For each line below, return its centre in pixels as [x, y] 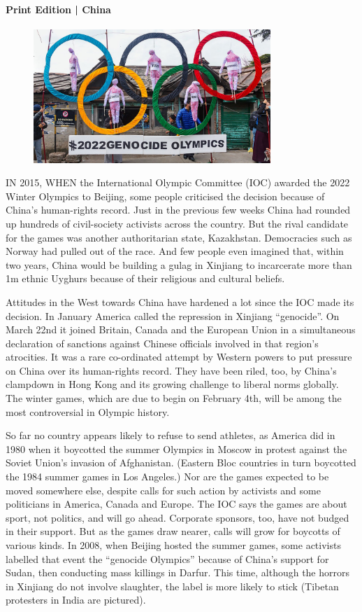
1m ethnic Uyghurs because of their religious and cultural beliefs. [145, 278]
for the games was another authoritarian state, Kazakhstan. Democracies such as [179, 237]
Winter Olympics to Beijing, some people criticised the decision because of [165, 196]
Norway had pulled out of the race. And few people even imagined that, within [175, 251]
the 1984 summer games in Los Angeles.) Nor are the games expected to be [167, 477]
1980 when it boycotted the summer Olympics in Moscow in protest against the [176, 448]
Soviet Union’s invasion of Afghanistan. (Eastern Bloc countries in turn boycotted [181, 463]
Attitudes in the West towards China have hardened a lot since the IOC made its [180, 301]
